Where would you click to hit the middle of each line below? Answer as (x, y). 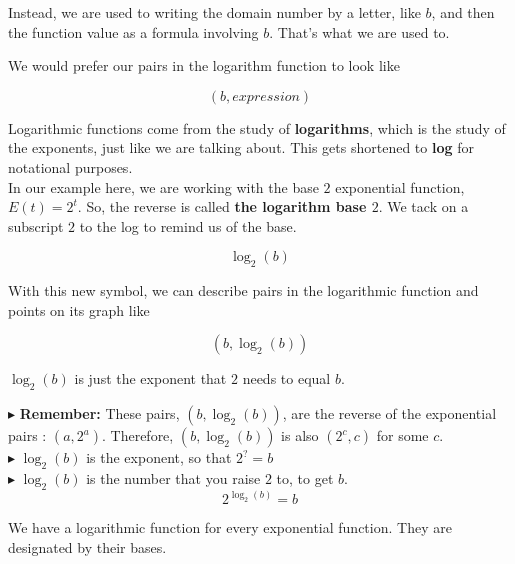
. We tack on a (423, 206)
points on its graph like (79, 309)
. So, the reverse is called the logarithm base (222, 206)
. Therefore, (137, 435)
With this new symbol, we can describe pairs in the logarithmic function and (243, 290)
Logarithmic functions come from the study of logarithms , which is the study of (257, 127)
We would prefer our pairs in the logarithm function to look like (204, 65)
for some (402, 435)
